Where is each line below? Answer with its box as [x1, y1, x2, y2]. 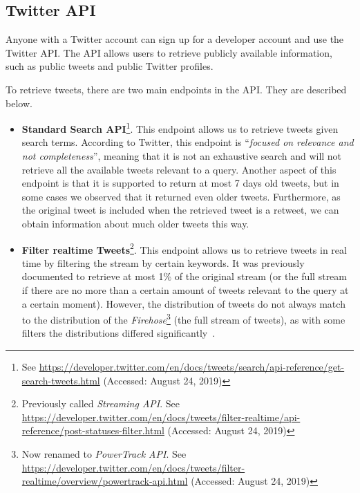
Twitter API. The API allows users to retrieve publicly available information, [6, 45, 332, 59]
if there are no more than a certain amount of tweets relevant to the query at [21, 283, 349, 297]
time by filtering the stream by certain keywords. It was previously [21, 255, 305, 270]
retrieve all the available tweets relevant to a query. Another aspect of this [21, 162, 337, 176]
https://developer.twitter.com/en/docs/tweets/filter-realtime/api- [21, 409, 301, 424]
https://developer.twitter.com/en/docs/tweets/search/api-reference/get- [39, 360, 345, 374]
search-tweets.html [21, 373, 100, 387]
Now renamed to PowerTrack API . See [21, 447, 187, 461]
